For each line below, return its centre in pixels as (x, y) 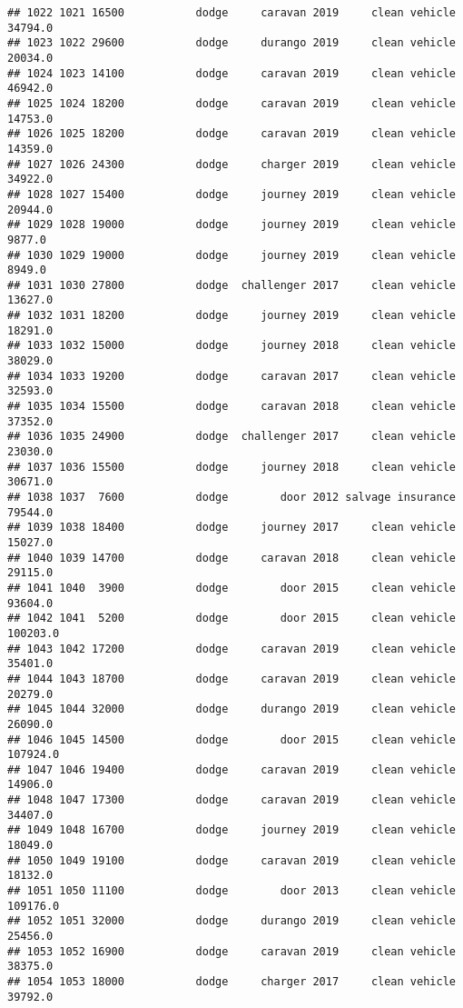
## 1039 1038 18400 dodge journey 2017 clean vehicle (231, 528)
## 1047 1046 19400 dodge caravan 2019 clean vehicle (231, 769)
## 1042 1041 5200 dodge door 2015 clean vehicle (231, 619)
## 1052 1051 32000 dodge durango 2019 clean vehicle (231, 921)
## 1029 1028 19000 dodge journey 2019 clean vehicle (231, 225)
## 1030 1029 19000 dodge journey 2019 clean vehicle (231, 255)
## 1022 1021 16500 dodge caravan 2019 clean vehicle (231, 13)
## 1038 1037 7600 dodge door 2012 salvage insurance (231, 497)
